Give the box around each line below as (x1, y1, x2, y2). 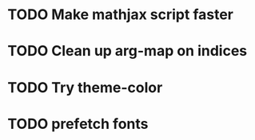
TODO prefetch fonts (7, 115, 149, 133)
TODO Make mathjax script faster (7, 6, 233, 24)
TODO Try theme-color (7, 78, 163, 96)
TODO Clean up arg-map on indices (7, 42, 248, 60)
